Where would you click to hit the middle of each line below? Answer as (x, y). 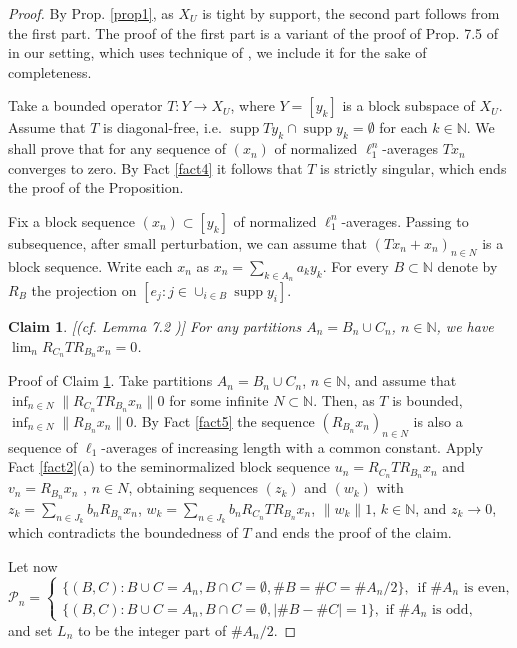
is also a (438, 420)
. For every (355, 265)
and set (30, 629)
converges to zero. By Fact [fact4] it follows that (155, 167)
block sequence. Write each (90, 265)
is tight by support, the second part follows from (351, 13)
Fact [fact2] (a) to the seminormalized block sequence (169, 466)
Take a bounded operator (85, 105)
